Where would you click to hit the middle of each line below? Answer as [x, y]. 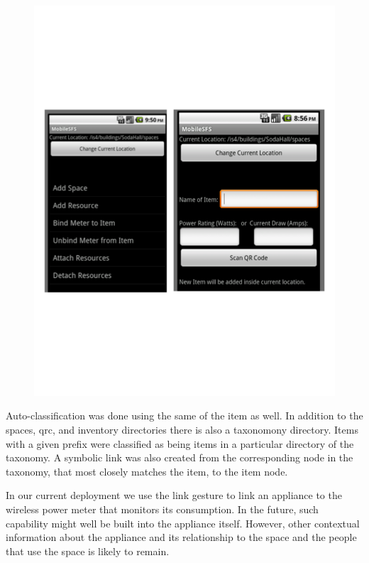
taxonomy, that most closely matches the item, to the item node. [147, 471]
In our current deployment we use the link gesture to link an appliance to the [174, 495]
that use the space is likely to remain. [88, 551]
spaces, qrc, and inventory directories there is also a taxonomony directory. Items [182, 430]
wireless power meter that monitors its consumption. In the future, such [162, 509]
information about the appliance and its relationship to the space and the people [181, 537]
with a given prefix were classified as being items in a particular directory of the [180, 443]
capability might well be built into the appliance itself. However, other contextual [183, 523]
